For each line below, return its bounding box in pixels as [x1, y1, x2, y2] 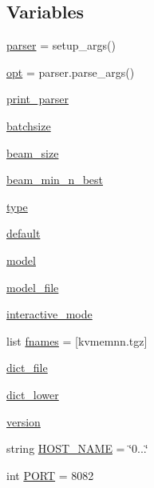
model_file [6, 278, 59, 295]
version [6, 413, 41, 430]
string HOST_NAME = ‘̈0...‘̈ [6, 440, 148, 457]
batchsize [6, 117, 51, 134]
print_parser [6, 90, 69, 107]
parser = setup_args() [6, 37, 116, 54]
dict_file [6, 359, 48, 376]
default [6, 225, 41, 242]
